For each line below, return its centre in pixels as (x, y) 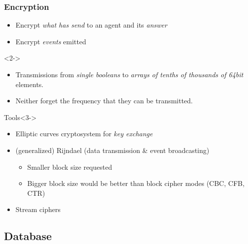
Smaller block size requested (70, 167)
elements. (30, 84)
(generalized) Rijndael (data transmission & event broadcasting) (112, 150)
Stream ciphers (38, 209)
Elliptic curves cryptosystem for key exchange (84, 134)
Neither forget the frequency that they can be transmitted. (104, 101)
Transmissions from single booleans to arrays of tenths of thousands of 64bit (129, 74)
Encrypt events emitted (51, 41)
